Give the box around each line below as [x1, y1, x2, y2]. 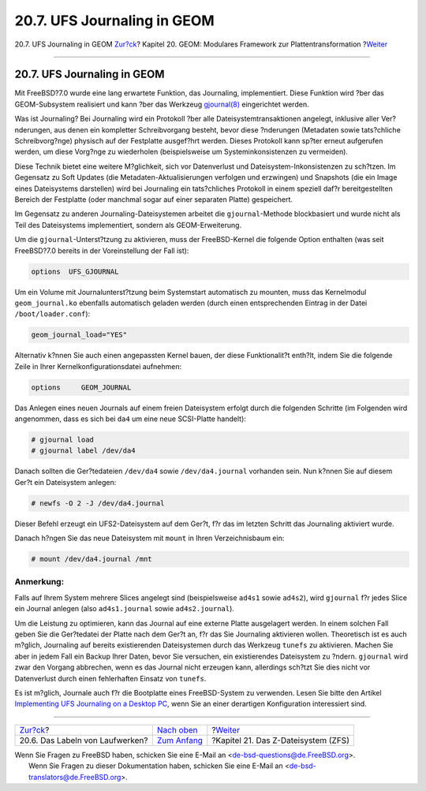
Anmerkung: [14, 576, 65, 588]
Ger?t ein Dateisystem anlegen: [14, 477, 117, 487]
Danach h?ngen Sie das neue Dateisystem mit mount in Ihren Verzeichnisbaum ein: [14, 533, 285, 543]
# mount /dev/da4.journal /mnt [31, 554, 153, 564]
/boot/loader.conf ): [14, 309, 91, 319]
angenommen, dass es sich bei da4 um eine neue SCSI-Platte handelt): [14, 414, 246, 423]
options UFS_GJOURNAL [31, 267, 119, 276]
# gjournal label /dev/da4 [31, 446, 136, 455]
